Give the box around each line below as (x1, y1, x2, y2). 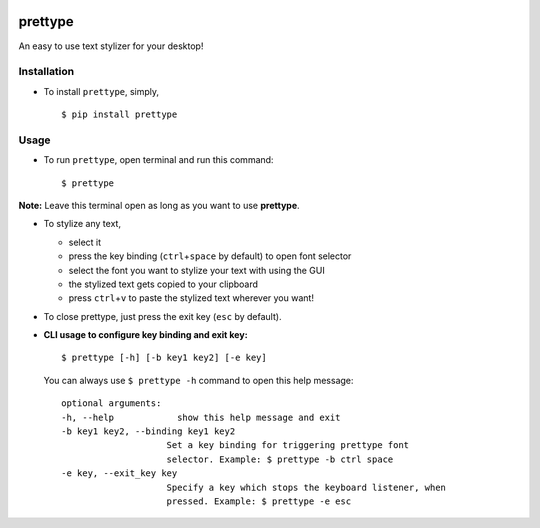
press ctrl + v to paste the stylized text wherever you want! (68, 292, 315, 304)
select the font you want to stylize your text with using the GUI (68, 264, 325, 276)
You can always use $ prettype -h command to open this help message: (43, 374, 354, 386)
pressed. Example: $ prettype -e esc (166, 496, 352, 507)
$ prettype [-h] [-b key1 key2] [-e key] (61, 352, 267, 364)
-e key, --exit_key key (61, 468, 178, 479)
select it (68, 236, 102, 248)
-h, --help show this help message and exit (61, 411, 341, 423)
